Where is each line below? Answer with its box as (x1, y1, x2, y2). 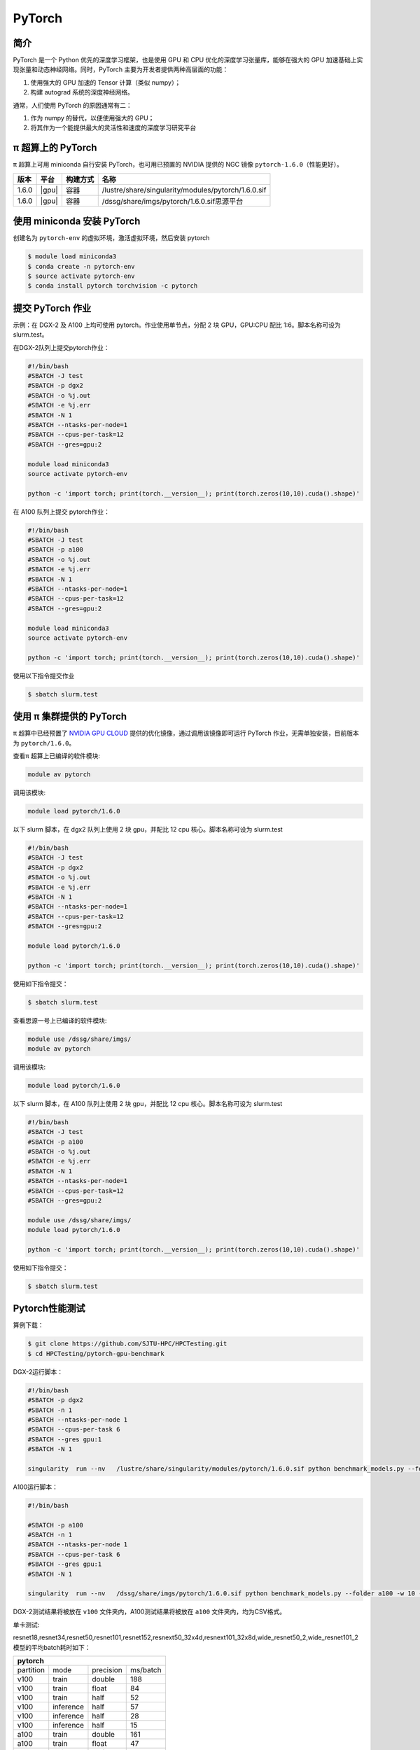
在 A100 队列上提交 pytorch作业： (13, 507, 110, 516)
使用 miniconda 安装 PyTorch (13, 216, 141, 227)
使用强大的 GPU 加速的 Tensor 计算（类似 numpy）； (30, 78, 181, 87)
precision (92, 1665, 122, 1674)
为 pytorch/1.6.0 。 (13, 738, 76, 747)
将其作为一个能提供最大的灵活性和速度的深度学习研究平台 (30, 123, 196, 132)
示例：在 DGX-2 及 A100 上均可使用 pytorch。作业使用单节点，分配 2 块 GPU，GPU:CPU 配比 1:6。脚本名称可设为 (13, 321, 341, 329)
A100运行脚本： (13, 1483, 59, 1491)
